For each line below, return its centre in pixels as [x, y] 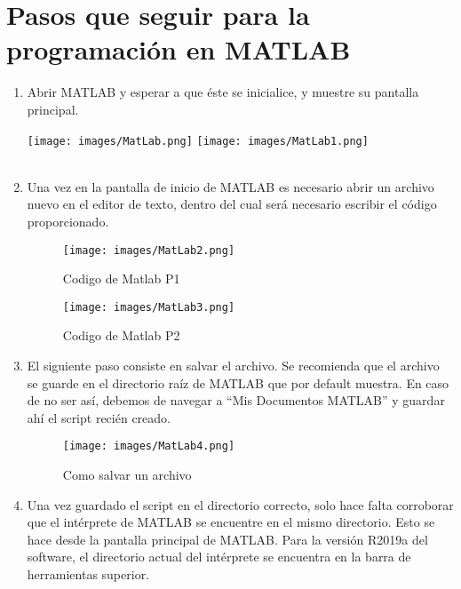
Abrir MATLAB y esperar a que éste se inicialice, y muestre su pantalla [223, 92]
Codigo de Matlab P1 [121, 279]
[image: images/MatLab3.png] [149, 307]
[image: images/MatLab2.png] [149, 250]
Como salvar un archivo [127, 475]
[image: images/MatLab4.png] [149, 446]
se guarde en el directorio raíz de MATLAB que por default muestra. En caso [238, 382]
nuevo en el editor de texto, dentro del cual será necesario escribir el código [232, 204]
